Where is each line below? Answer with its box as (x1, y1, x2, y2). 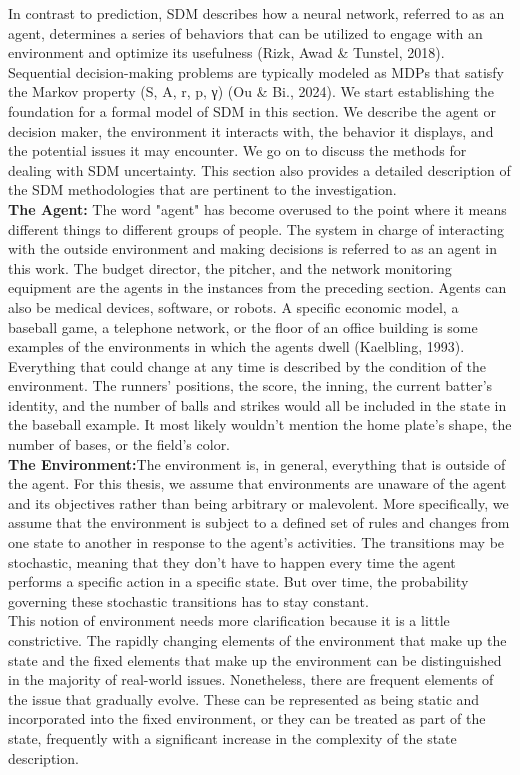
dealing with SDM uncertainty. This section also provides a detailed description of (8, 159, 511, 180)
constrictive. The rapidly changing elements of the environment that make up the (8, 630, 507, 650)
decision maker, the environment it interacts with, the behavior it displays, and (8, 120, 494, 141)
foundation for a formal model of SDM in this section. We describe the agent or (8, 100, 496, 121)
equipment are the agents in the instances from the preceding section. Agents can (8, 277, 507, 298)
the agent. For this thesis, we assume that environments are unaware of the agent (8, 473, 507, 494)
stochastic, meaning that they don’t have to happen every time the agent (8, 551, 456, 572)
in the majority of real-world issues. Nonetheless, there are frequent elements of (8, 669, 494, 690)
